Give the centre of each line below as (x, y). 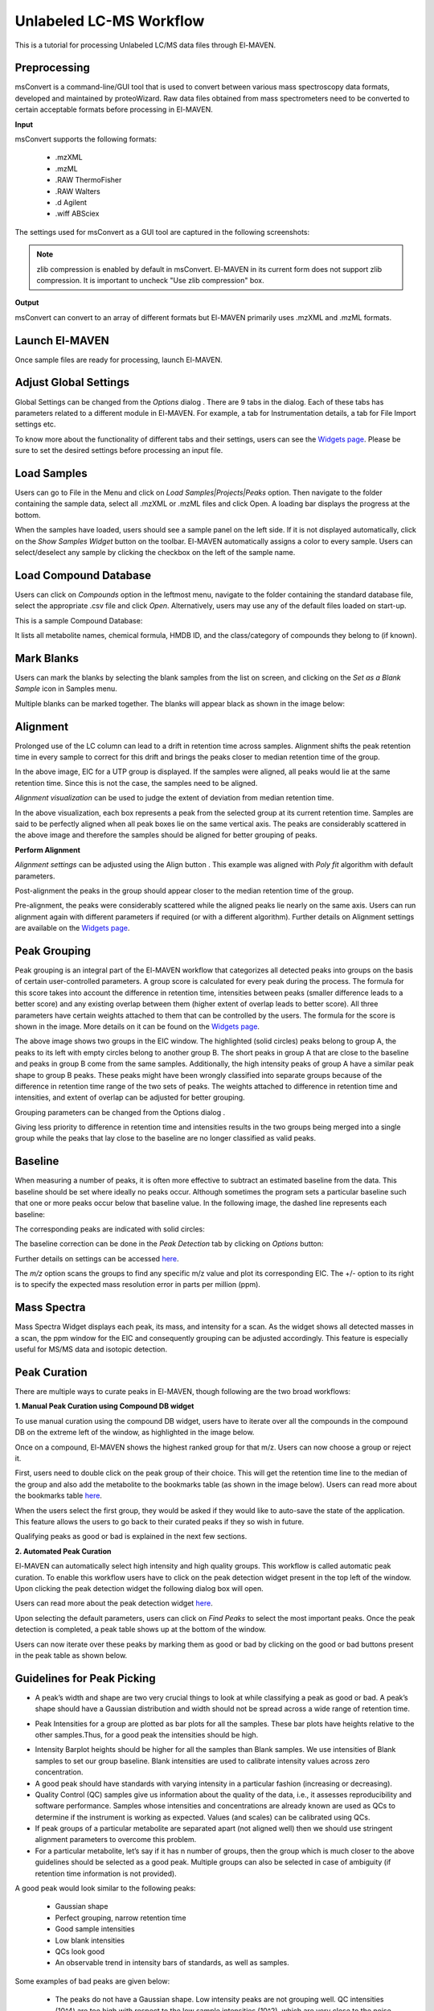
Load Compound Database (83, 575)
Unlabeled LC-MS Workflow (110, 21)
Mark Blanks (47, 658)
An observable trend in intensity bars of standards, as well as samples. (172, 1963)
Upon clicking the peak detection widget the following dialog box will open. (139, 1588)
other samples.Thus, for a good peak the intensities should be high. (147, 1734)
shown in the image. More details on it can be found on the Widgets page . (137, 1026)
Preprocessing (52, 68)
